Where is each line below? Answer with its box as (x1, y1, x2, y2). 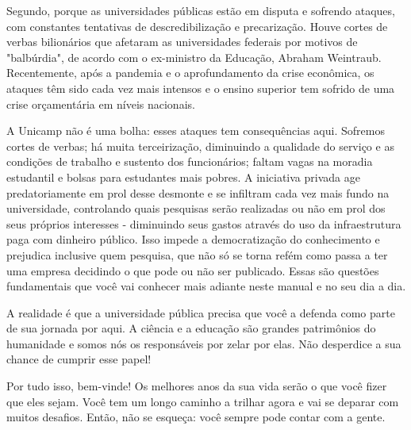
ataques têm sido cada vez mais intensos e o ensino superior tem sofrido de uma (6, 79, 395, 96)
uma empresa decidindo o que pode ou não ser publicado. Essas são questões (6, 262, 379, 278)
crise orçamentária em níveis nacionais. (6, 95, 195, 112)
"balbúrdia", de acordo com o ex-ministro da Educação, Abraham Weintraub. (6, 48, 382, 65)
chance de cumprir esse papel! (6, 351, 152, 367)
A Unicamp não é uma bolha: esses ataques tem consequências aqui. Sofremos (6, 122, 385, 139)
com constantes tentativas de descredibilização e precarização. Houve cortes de (6, 17, 388, 34)
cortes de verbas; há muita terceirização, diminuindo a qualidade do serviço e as (6, 137, 394, 154)
